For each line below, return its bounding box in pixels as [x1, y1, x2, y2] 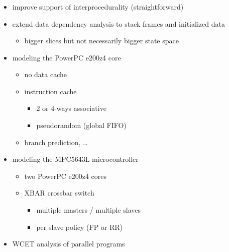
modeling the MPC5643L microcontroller [12, 154, 139, 164]
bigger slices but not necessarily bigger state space [24, 35, 179, 46]
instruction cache [24, 86, 77, 96]
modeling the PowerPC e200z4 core [12, 52, 121, 62]
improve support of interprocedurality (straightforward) [12, 1, 184, 12]
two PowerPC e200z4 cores [24, 170, 107, 181]
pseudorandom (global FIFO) [36, 120, 127, 131]
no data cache [24, 69, 67, 80]
